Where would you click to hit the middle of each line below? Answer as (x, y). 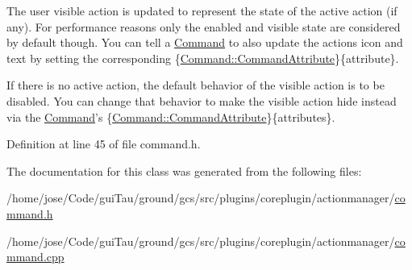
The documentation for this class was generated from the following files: (184, 170)
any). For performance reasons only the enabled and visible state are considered (204, 26)
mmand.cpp (35, 257)
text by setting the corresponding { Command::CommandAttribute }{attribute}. (203, 58)
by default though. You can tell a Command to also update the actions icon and (205, 42)
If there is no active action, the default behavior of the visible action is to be (196, 85)
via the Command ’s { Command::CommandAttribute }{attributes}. (171, 116)
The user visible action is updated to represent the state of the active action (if (202, 10)
